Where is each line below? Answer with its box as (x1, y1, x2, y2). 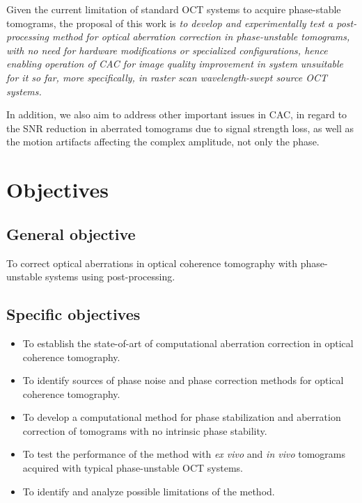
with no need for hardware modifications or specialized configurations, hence (6, 42, 328, 57)
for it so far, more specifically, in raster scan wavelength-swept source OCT (6, 70, 327, 84)
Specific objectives (6, 303, 141, 325)
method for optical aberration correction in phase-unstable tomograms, (52, 29, 350, 44)
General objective (6, 223, 136, 244)
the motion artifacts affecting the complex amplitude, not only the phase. (6, 134, 320, 149)
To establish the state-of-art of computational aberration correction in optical (22, 335, 354, 350)
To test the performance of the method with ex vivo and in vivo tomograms (22, 447, 346, 461)
